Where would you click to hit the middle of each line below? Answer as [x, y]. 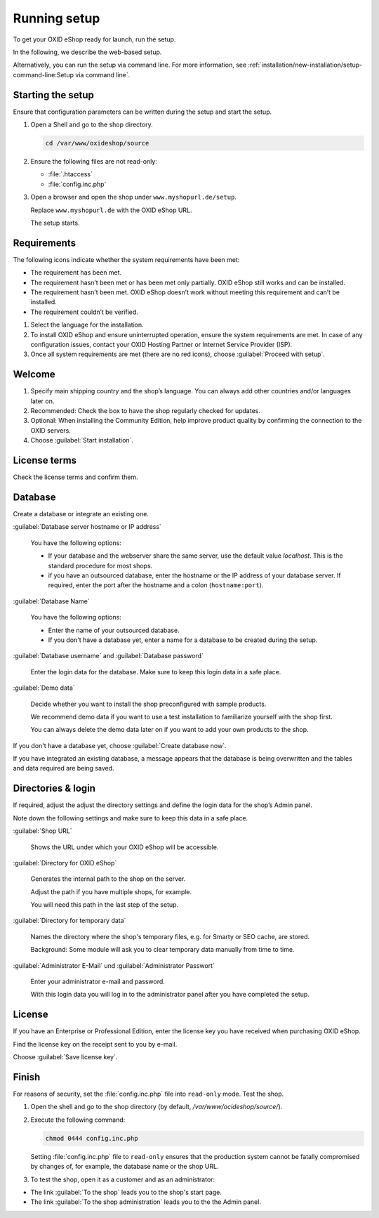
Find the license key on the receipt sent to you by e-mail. [95, 1044]
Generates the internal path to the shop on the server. [108, 879]
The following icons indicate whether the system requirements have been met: [126, 259]
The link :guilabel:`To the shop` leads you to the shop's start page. [126, 1192]
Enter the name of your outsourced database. [114, 630]
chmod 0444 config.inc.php [92, 1138]
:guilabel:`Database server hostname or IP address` [87, 527]
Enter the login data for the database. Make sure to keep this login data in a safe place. [156, 672]
